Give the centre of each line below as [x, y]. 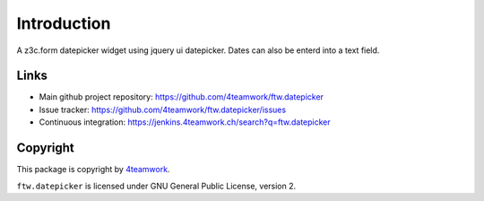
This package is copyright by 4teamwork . [93, 170]
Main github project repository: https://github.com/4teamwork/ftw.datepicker [181, 97]
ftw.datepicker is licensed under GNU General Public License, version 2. [156, 186]
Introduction [64, 23]
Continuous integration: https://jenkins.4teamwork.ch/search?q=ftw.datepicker [185, 122]
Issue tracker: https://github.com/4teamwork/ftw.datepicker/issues [163, 109]
